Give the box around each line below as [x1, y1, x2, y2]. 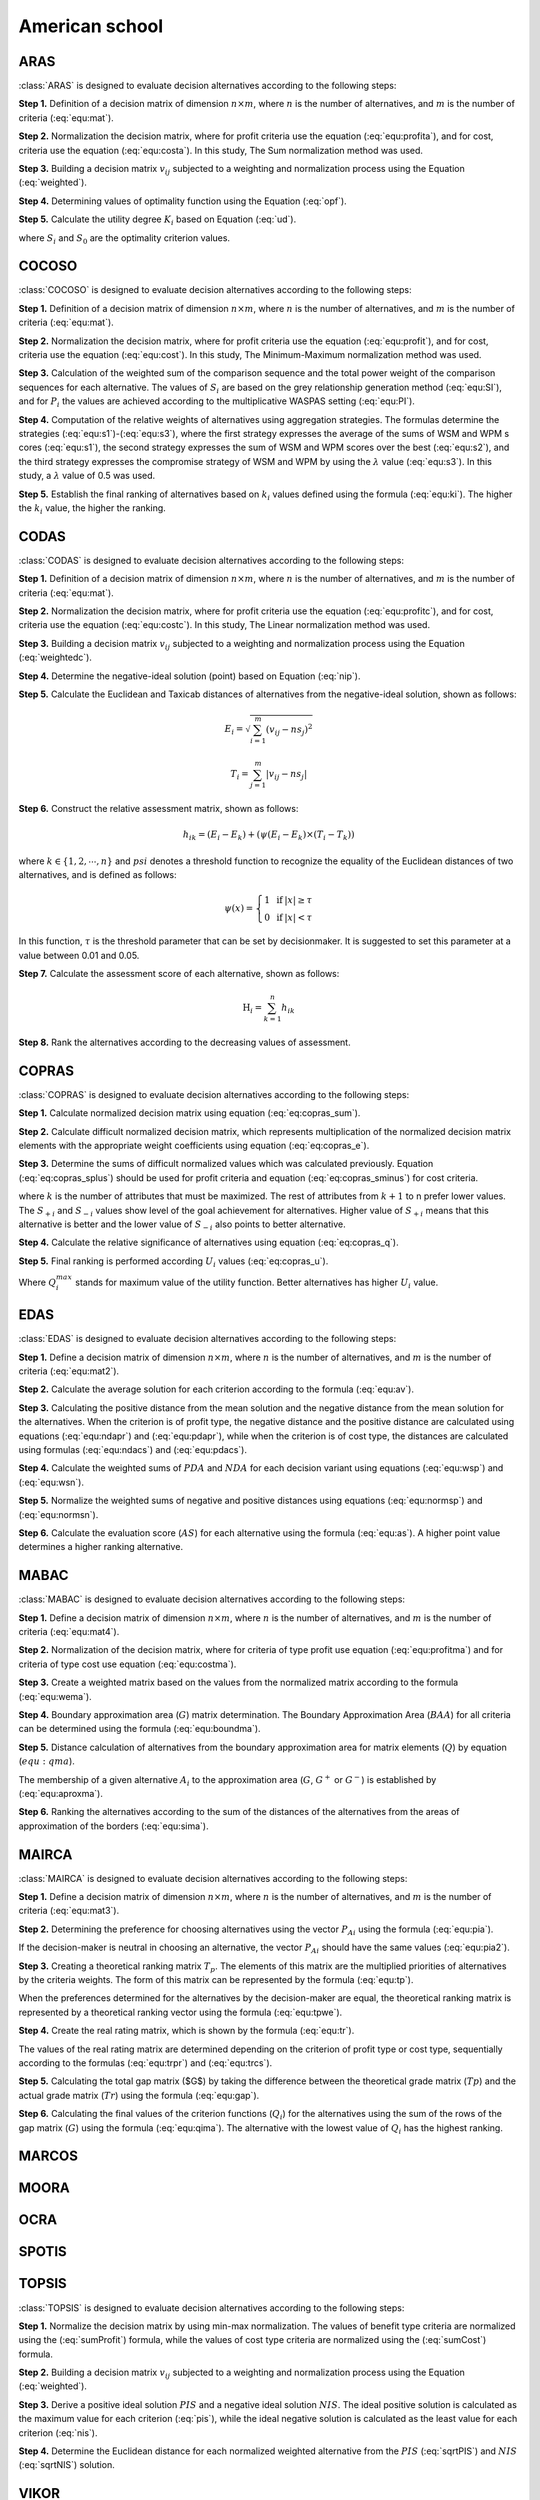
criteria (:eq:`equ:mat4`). [18, 1626, 120, 1638]
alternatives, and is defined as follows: [18, 869, 177, 881]
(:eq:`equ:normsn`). [18, 1508, 99, 1520]
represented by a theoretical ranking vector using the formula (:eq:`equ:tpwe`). [18, 2006, 343, 2018]
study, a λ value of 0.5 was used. [18, 470, 156, 482]
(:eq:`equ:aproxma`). [18, 1787, 104, 1799]
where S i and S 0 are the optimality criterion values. [18, 231, 230, 246]
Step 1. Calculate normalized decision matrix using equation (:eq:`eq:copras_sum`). [18, 1107, 361, 1119]
